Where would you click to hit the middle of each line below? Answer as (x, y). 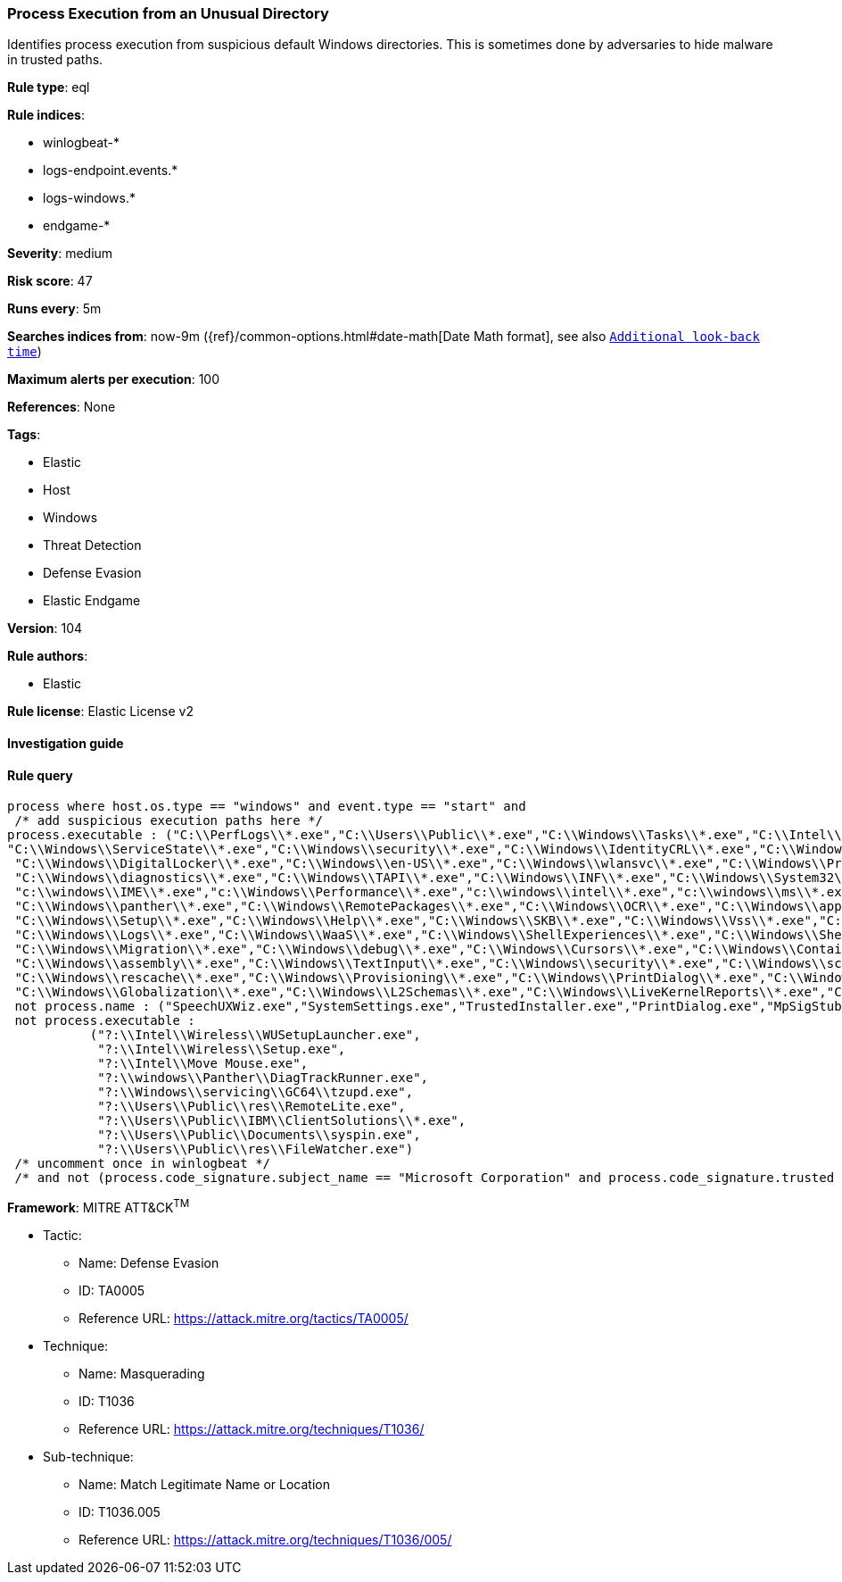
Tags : (24, 435)
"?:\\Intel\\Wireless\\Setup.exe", (222, 1049)
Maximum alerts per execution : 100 (114, 379)
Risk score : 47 (50, 281)
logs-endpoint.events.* (111, 171)
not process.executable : (105, 1021)
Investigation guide (66, 743)
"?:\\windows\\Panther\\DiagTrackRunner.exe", (263, 1078)
